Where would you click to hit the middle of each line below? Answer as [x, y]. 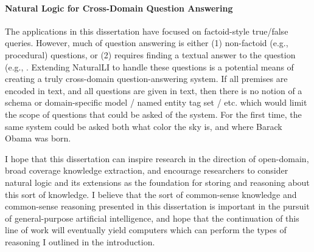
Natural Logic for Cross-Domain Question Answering [119, 8]
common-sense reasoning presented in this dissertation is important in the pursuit [157, 206]
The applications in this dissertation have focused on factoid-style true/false [147, 31]
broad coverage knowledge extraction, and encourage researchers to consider [147, 170]
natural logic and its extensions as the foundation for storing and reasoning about [157, 182]
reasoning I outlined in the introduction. [80, 241]
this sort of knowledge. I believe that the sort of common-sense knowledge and [151, 194]
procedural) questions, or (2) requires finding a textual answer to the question [150, 54]
